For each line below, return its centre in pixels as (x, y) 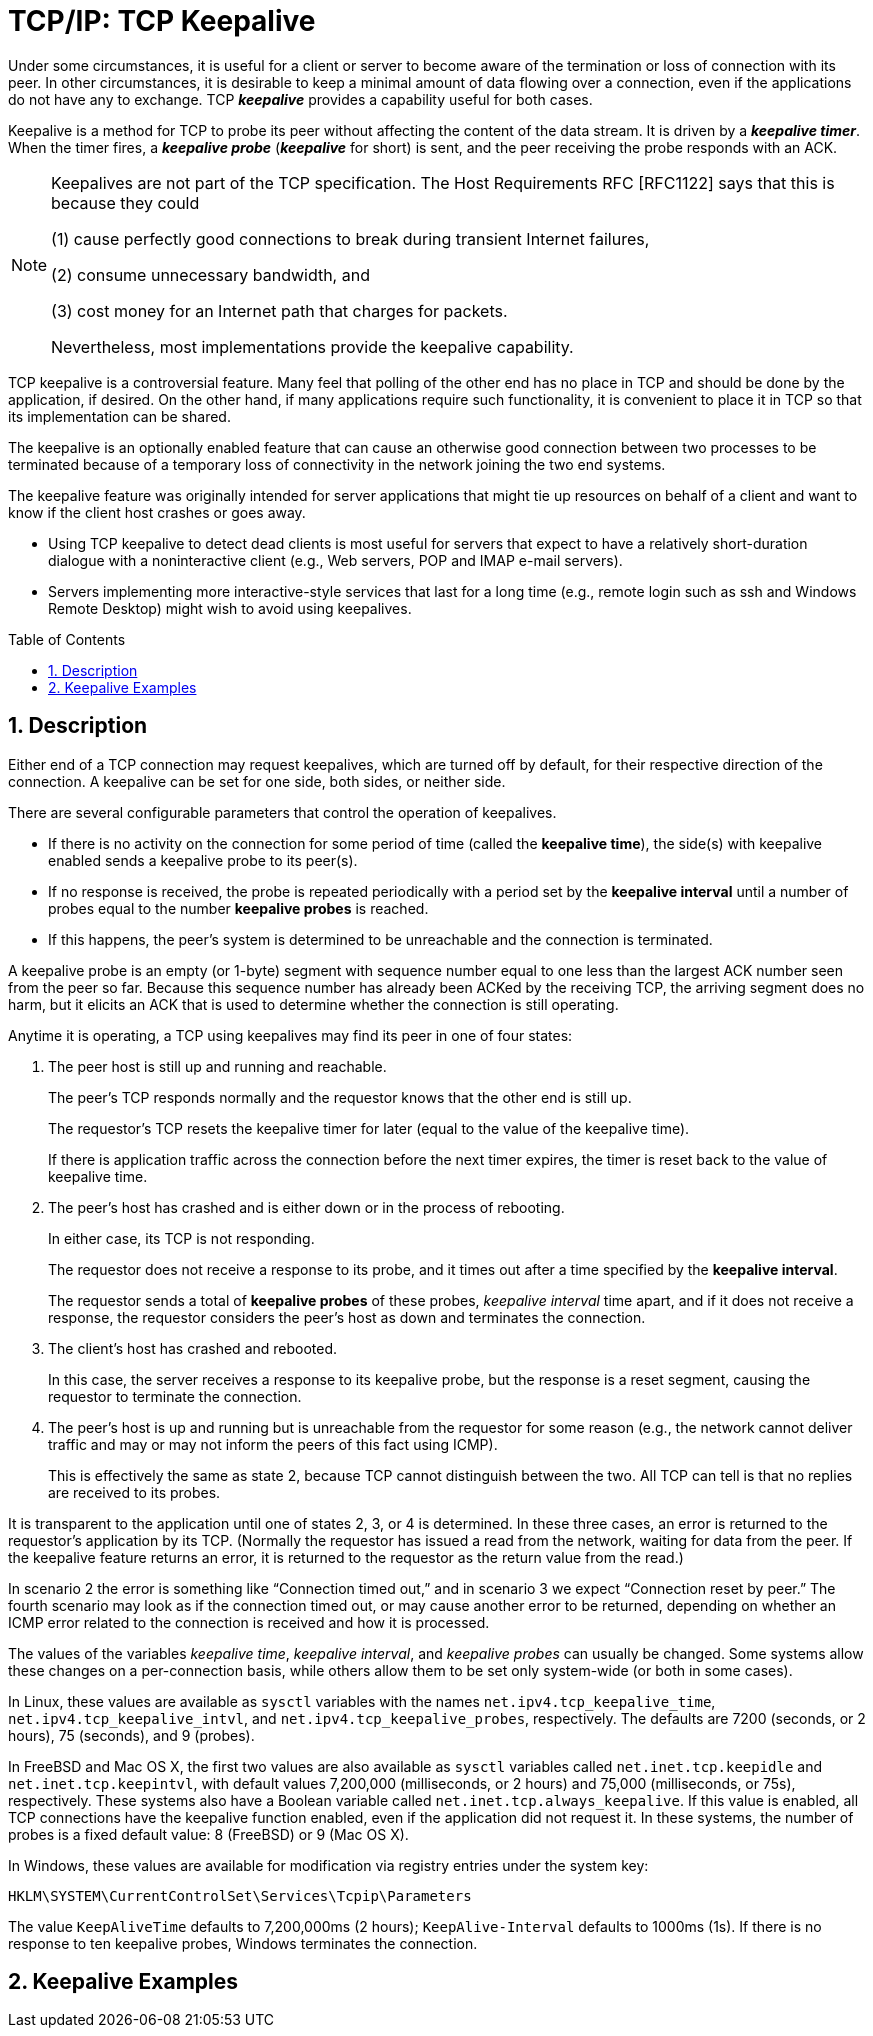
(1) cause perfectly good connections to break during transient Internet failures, (350, 238)
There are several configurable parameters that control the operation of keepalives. (282, 812)
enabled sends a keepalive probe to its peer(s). (203, 860)
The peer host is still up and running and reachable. (217, 1066)
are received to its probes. (134, 1492)
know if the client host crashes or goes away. (157, 512)
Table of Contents (67, 639)
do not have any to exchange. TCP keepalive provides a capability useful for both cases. (300, 99)
